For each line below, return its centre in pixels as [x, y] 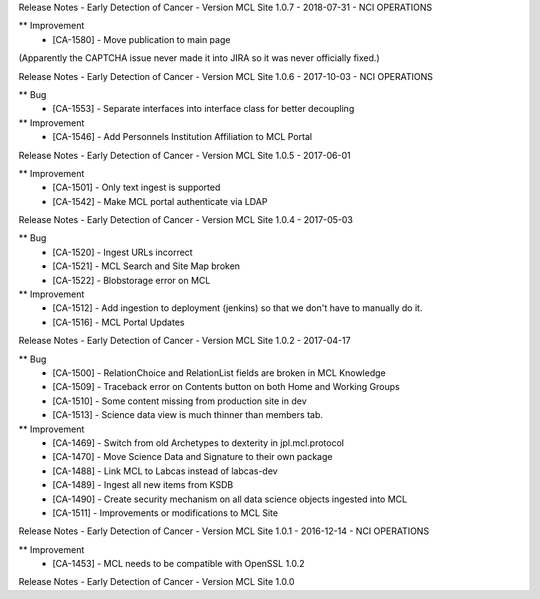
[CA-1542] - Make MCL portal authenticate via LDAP [160, 201]
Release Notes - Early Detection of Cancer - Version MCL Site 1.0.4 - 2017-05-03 [186, 220]
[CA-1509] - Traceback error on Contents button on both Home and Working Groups [226, 387]
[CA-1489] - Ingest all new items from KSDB [143, 485]
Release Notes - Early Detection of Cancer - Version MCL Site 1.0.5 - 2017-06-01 [184, 155]
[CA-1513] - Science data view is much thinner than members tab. [188, 415]
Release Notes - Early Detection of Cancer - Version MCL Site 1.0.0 [156, 582]
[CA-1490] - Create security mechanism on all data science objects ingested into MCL [230, 499]
